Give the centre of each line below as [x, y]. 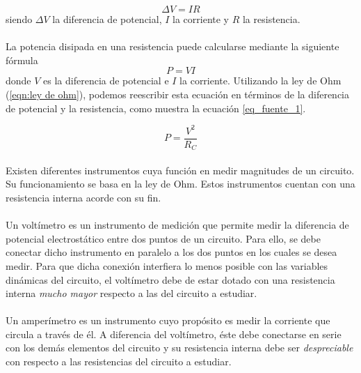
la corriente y [201, 19]
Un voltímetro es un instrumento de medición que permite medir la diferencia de [177, 225]
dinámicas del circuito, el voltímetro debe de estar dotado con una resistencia [170, 279]
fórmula [22, 60]
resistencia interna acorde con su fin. [83, 197]
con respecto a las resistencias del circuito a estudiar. [119, 361]
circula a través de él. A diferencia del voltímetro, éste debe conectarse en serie [174, 334]
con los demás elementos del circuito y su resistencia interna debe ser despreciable [179, 348]
